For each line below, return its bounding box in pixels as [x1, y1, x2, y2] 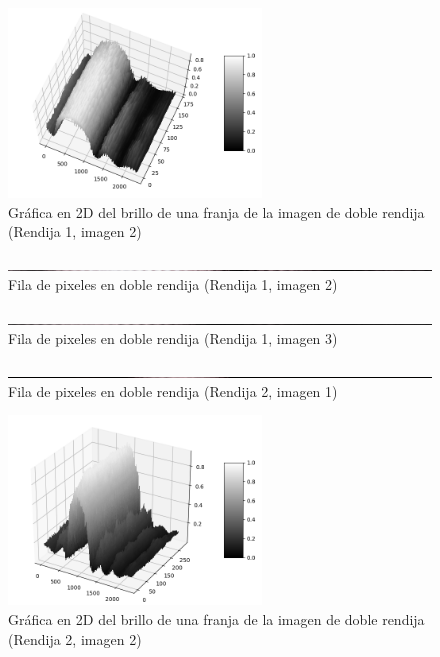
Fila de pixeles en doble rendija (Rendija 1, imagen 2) [8, 274, 338, 295]
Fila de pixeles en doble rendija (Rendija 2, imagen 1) [8, 380, 338, 401]
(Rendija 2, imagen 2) [8, 628, 142, 649]
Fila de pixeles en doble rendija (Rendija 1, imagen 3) [8, 327, 338, 348]
